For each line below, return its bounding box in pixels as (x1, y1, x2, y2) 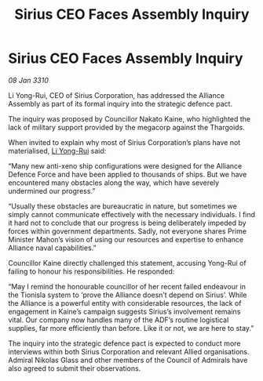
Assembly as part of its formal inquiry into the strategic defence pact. (8, 99, 233, 108)
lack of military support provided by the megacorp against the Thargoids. (8, 122, 245, 132)
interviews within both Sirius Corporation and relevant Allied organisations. (8, 347, 250, 356)
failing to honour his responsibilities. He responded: (8, 267, 175, 276)
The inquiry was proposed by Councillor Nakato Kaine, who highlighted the (8, 114, 251, 123)
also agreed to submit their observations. (8, 363, 141, 373)
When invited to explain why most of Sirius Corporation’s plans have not (8, 137, 241, 147)
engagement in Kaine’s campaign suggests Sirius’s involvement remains (8, 307, 241, 316)
